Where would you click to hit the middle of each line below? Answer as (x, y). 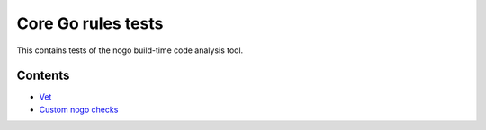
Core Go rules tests (90, 23)
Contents (43, 76)
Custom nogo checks (79, 109)
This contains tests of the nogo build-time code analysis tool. (130, 50)
